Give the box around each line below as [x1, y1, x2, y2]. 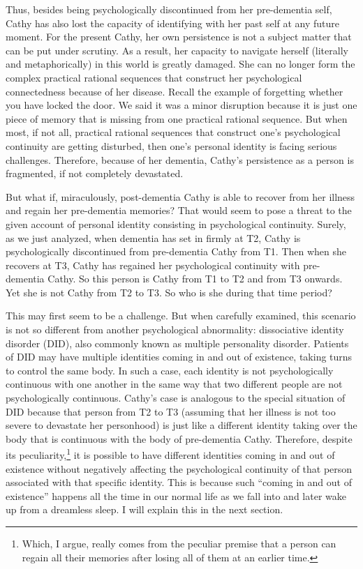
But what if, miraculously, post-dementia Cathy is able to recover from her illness [6, 189, 355, 204]
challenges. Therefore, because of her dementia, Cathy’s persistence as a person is [6, 152, 354, 167]
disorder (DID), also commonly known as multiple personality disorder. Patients [6, 335, 349, 350]
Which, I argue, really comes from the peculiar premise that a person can [22, 536, 336, 551]
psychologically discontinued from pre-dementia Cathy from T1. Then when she [6, 244, 347, 259]
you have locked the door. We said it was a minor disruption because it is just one [6, 98, 357, 112]
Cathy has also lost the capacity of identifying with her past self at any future [6, 15, 340, 30]
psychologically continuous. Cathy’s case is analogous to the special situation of [6, 390, 346, 405]
